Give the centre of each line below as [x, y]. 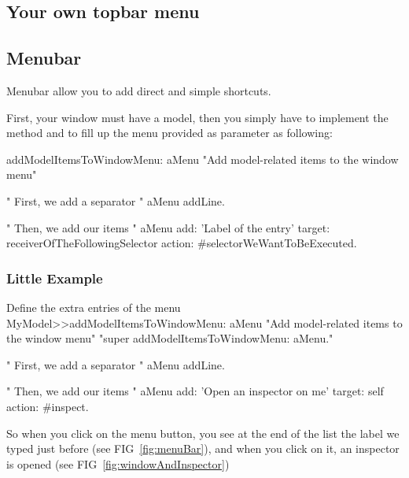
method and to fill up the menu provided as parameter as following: [169, 133]
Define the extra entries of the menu [94, 307]
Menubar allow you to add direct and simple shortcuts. [139, 90]
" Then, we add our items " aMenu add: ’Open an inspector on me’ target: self [195, 391]
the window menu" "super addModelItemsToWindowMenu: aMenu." [170, 338]
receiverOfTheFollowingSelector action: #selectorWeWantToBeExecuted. [182, 243]
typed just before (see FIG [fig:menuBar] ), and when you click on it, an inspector [203, 448]
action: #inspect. [48, 406]
